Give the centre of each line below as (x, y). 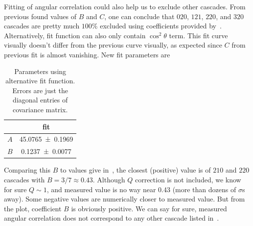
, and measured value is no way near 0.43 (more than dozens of (141, 189)
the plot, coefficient (33, 208)
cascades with (24, 179)
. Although (109, 179)
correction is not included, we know (188, 179)
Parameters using (40, 71)
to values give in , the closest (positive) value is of (135, 170)
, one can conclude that (139, 16)
